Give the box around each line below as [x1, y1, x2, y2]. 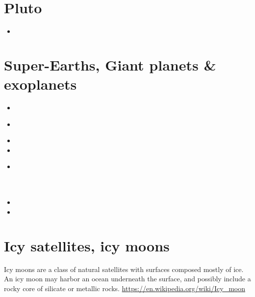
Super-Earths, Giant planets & [4, 54, 216, 74]
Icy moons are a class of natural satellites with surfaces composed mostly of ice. [4, 264, 244, 274]
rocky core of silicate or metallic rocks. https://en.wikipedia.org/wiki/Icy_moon [4, 283, 245, 293]
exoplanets [4, 74, 77, 94]
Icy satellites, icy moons [4, 235, 170, 255]
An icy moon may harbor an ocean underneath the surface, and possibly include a [4, 273, 251, 284]
